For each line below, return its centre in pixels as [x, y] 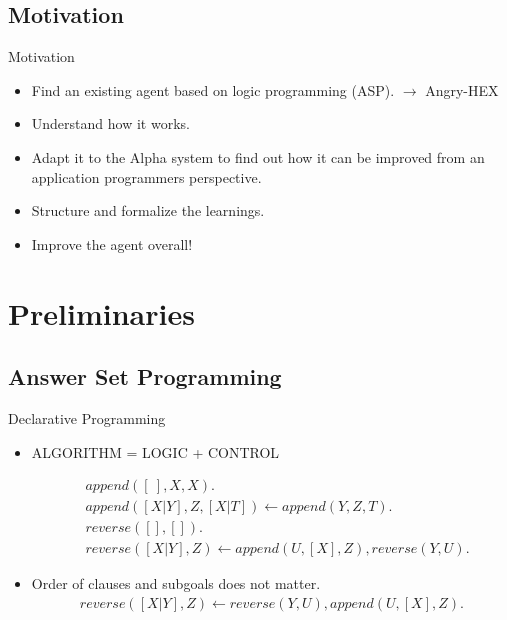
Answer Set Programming [145, 376]
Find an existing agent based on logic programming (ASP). [213, 89]
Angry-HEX [462, 89]
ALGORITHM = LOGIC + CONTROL [155, 451]
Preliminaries [101, 312]
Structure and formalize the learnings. [148, 210]
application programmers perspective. [146, 176]
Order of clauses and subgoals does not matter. [176, 583]
